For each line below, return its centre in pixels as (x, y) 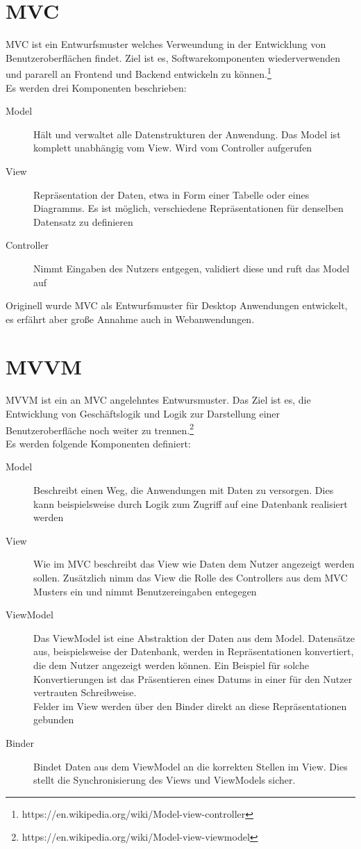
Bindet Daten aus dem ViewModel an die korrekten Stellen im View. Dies (191, 766)
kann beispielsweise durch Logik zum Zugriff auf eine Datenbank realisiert (191, 503)
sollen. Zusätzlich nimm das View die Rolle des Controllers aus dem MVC (191, 577)
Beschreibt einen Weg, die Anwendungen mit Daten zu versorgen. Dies (184, 490)
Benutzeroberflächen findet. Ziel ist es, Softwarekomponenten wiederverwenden (173, 57)
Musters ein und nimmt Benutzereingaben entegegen (145, 591)
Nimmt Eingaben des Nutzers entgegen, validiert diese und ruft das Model (192, 268)
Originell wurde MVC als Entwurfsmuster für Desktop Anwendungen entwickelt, (177, 305)
